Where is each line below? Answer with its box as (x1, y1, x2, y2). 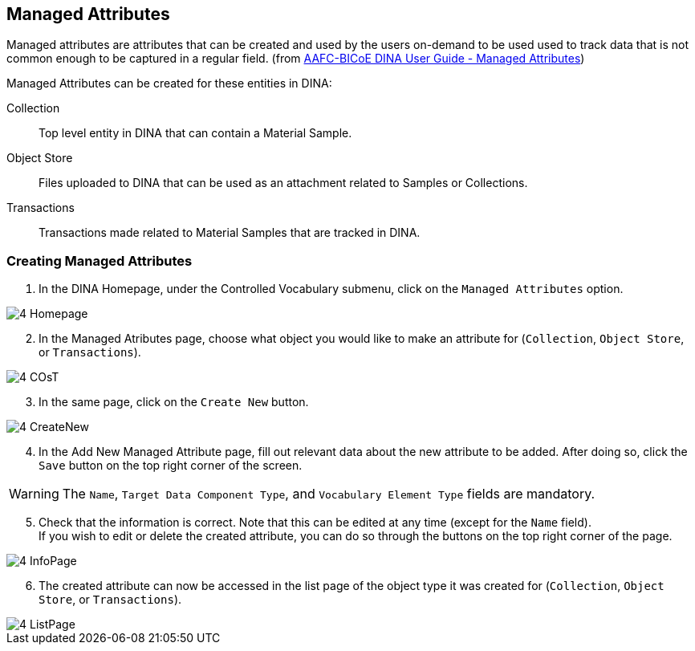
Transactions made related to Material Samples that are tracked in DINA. (39, 226, 421, 240)
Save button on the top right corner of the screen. (39, 458, 303, 473)
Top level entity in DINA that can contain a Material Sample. (39, 126, 352, 140)
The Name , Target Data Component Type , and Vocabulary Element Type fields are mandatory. (62, 486, 595, 502)
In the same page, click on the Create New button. (39, 395, 309, 409)
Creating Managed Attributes (6, 252, 193, 269)
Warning (9, 486, 59, 502)
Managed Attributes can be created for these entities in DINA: (6, 76, 332, 91)
